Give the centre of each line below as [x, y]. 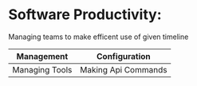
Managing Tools [42, 69]
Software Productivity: [85, 15]
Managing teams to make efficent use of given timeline [98, 37]
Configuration [124, 56]
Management [42, 56]
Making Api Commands [123, 69]
